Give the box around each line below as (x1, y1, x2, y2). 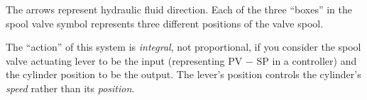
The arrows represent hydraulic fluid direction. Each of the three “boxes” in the (6, 2, 352, 16)
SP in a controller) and (256, 53, 357, 68)
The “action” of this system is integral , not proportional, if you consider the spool (6, 39, 361, 54)
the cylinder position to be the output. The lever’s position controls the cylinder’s (6, 67, 361, 82)
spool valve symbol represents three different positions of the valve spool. (6, 15, 324, 30)
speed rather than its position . (6, 80, 135, 95)
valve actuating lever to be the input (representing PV (6, 53, 243, 68)
